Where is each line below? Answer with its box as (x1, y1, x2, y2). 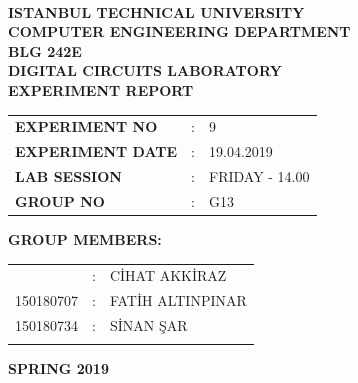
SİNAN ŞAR (109, 314, 188, 335)
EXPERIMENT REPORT (8, 79, 194, 100)
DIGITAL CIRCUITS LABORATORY (8, 60, 282, 81)
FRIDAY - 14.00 (208, 166, 310, 186)
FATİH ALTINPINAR (109, 290, 247, 311)
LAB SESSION (15, 166, 122, 186)
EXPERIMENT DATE (15, 141, 178, 162)
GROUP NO (15, 190, 105, 211)
